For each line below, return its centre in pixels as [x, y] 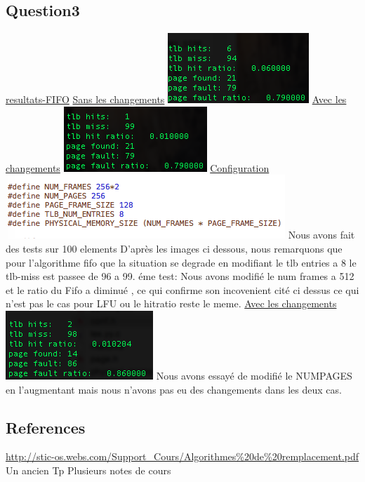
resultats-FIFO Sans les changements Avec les [176, 99]
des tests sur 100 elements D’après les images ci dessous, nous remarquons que [174, 248]
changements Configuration [138, 167]
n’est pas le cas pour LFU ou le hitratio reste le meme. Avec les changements [171, 303]
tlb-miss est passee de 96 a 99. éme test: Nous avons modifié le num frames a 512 [180, 276]
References [46, 427]
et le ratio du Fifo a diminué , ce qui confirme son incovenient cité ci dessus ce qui [182, 289]
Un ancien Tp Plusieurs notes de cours [88, 470]
